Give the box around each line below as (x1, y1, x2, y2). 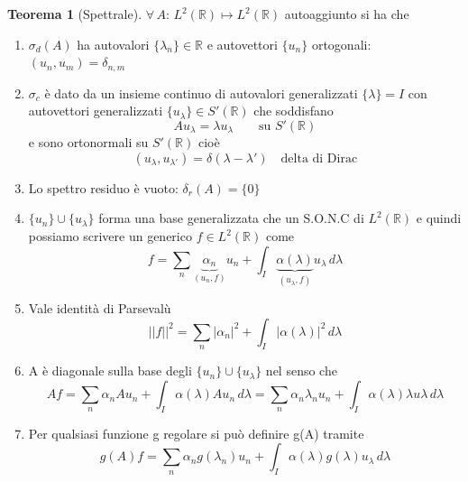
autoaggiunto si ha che (284, 5, 409, 23)
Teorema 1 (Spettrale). (7, 5, 142, 23)
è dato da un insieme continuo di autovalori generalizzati (44, 83, 358, 102)
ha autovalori (77, 34, 150, 53)
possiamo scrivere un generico (28, 227, 192, 246)
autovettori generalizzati (28, 101, 163, 120)
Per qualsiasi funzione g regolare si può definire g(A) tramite (28, 423, 364, 442)
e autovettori (206, 34, 278, 53)
